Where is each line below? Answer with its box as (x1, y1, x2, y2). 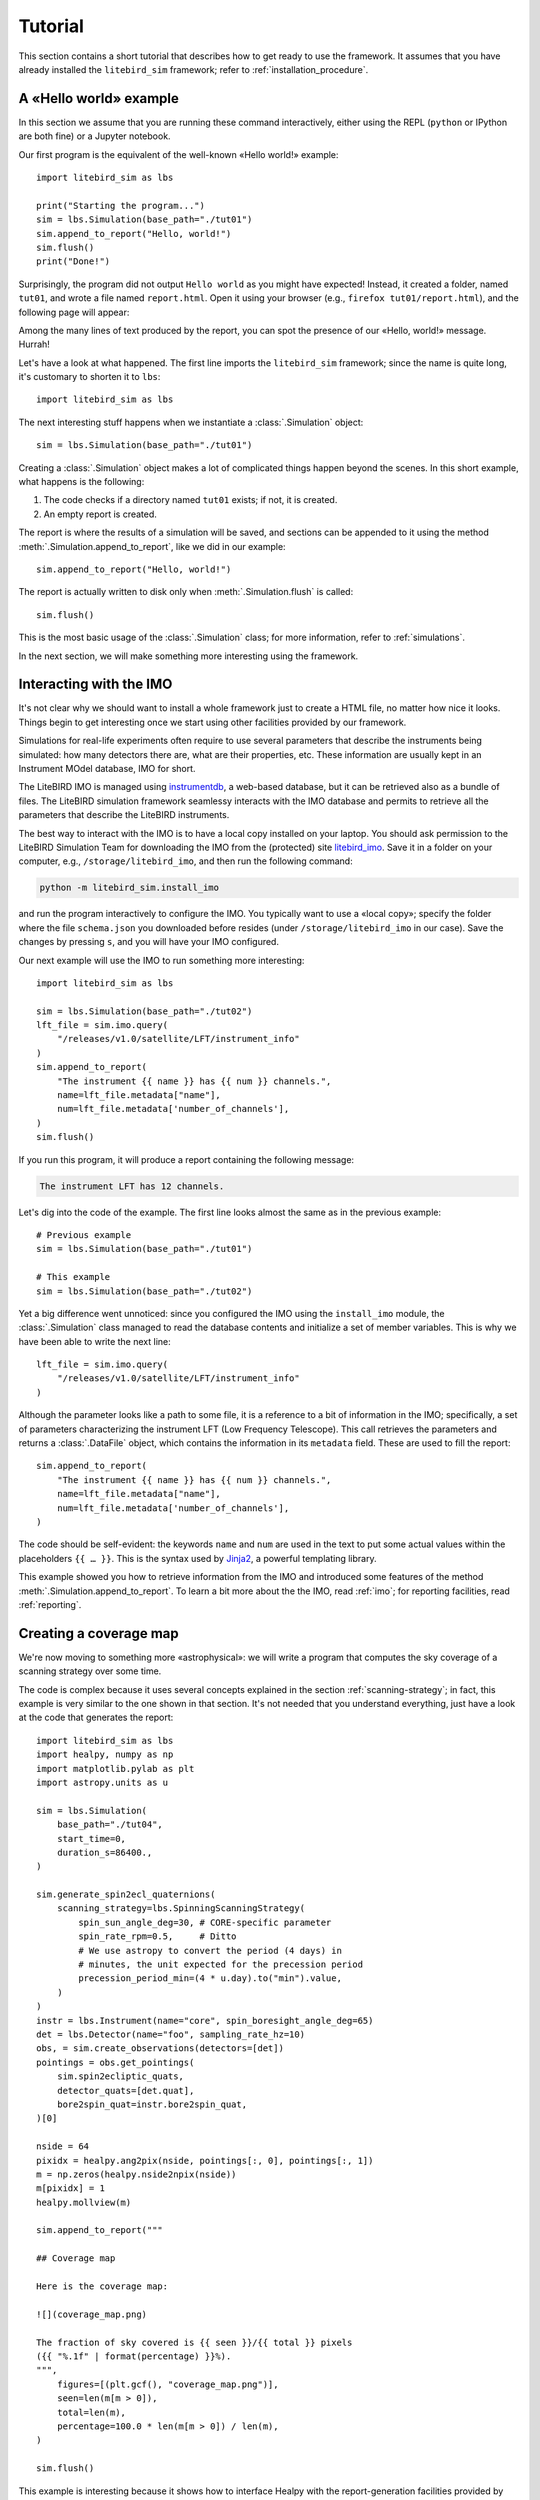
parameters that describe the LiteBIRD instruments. (18, 809, 230, 821)
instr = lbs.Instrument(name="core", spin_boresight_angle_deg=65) (36, 2015, 374, 2026)
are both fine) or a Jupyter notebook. (18, 130, 171, 142)
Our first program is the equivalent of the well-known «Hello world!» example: (18, 148, 339, 160)
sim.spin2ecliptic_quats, (56, 2071, 185, 2082)
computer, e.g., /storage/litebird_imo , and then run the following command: (18, 855, 354, 867)
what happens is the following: (18, 476, 145, 488)
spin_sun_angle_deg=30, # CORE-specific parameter (78, 1916, 332, 1928)
